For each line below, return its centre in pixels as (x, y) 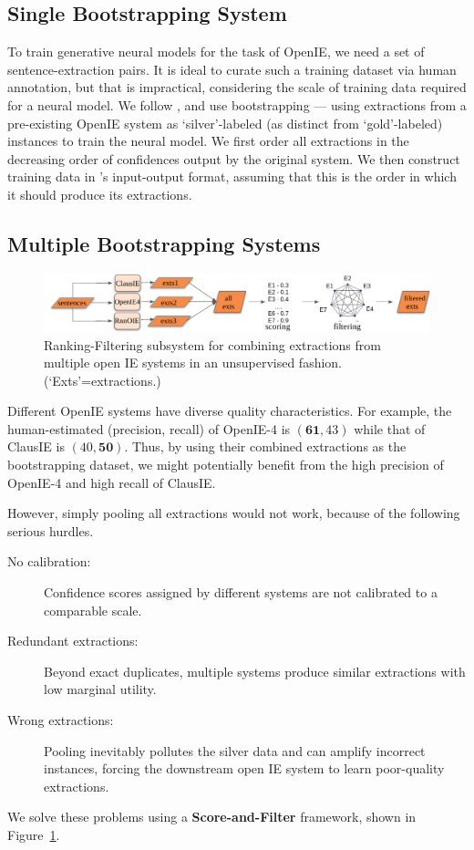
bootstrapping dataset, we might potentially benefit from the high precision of (226, 465)
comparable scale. (93, 610)
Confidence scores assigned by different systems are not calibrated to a (241, 592)
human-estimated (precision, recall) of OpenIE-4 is (149, 428)
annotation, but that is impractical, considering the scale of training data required (237, 87)
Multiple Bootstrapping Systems (164, 243)
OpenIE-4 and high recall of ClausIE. (112, 482)
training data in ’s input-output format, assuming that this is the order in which (232, 176)
